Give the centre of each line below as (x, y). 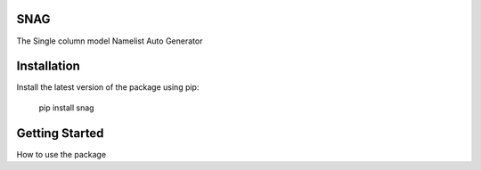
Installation (48, 66)
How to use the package (61, 154)
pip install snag (66, 108)
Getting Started (60, 133)
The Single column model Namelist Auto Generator (110, 41)
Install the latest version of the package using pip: (108, 87)
